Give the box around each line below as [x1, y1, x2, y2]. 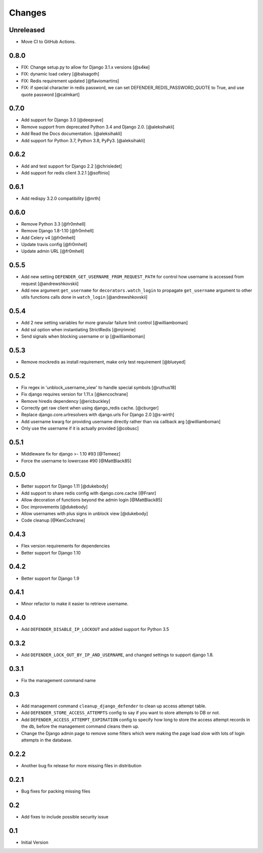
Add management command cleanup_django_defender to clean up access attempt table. [21, 703, 207, 709]
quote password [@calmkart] [21, 92, 80, 97]
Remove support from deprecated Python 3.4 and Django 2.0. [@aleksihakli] [21, 124, 175, 130]
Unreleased [9, 26, 45, 34]
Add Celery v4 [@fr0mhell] [21, 234, 75, 241]
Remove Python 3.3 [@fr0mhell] [21, 221, 86, 227]
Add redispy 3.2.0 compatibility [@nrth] [21, 195, 101, 201]
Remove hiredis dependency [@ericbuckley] [21, 398, 111, 404]
